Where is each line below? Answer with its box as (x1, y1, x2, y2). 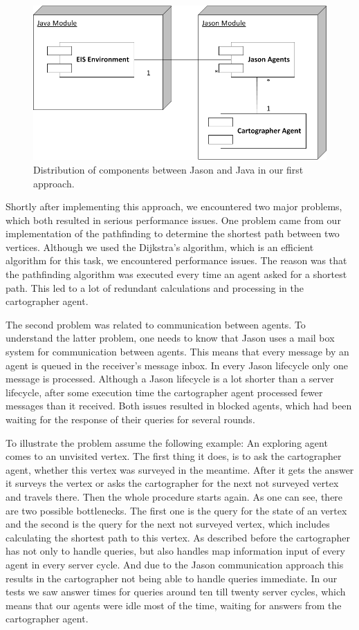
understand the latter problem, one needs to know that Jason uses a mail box (6, 331, 335, 345)
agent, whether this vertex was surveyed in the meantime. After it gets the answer (6, 462, 354, 476)
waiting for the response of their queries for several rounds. (6, 412, 255, 427)
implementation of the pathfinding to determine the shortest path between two (6, 226, 340, 241)
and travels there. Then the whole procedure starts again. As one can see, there (6, 489, 343, 503)
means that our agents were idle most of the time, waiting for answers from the (6, 597, 342, 612)
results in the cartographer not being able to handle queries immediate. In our (6, 571, 338, 585)
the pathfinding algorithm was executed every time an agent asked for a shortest (6, 267, 347, 281)
